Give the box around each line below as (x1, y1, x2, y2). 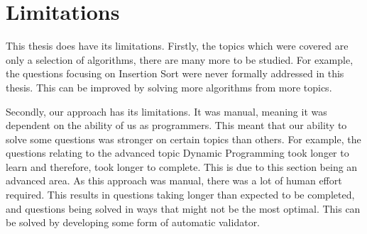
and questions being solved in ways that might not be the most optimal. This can (6, 201, 361, 216)
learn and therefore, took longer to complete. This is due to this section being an (6, 159, 358, 174)
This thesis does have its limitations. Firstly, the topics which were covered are (6, 38, 349, 53)
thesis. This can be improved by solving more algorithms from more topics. (6, 79, 332, 94)
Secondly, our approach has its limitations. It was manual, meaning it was (6, 104, 327, 118)
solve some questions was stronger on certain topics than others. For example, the (6, 131, 361, 146)
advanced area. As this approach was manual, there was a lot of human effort (6, 173, 342, 188)
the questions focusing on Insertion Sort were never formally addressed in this (6, 66, 344, 81)
